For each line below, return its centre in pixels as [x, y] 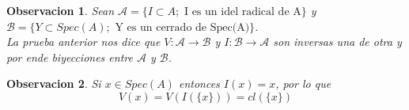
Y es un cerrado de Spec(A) [182, 27]
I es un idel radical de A [242, 12]
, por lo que [303, 83]
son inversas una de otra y [337, 42]
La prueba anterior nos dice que [83, 42]
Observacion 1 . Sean [61, 10]
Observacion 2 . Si [54, 83]
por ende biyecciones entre [70, 57]
